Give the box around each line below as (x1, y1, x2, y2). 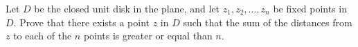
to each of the (13, 28, 72, 43)
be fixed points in (273, 1, 348, 15)
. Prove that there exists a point (13, 15, 150, 29)
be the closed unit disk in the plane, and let (34, 1, 220, 15)
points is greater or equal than (83, 28, 213, 43)
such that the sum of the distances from (183, 15, 352, 29)
